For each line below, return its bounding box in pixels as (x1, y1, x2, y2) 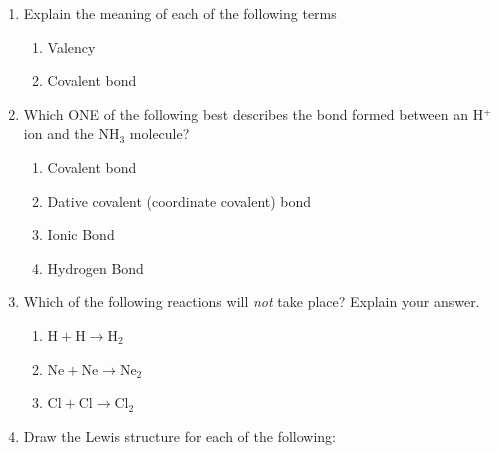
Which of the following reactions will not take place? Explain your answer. (23, 291, 480, 312)
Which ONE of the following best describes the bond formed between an (23, 103, 469, 124)
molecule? (129, 123, 190, 144)
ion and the (23, 123, 94, 144)
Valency (47, 36, 96, 57)
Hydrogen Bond (47, 257, 144, 278)
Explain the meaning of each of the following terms (23, 3, 337, 23)
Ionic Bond (47, 224, 115, 245)
